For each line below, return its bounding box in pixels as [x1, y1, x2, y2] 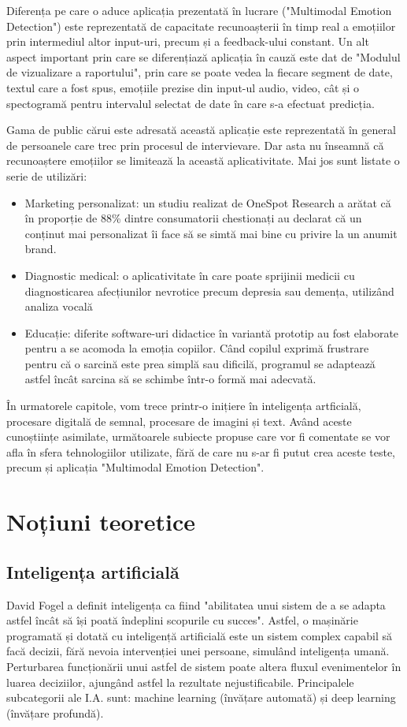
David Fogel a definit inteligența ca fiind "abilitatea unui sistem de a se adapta [6, 596, 386, 613]
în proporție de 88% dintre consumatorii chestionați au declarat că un [24, 210, 362, 226]
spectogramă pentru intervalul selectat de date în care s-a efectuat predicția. [6, 95, 375, 111]
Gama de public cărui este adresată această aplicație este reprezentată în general [6, 121, 396, 138]
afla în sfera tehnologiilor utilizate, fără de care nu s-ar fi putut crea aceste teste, [6, 443, 396, 460]
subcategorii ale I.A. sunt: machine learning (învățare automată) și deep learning [6, 689, 396, 706]
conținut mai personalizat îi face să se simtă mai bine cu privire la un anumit [24, 225, 398, 241]
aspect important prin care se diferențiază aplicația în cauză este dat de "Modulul [6, 48, 401, 65]
